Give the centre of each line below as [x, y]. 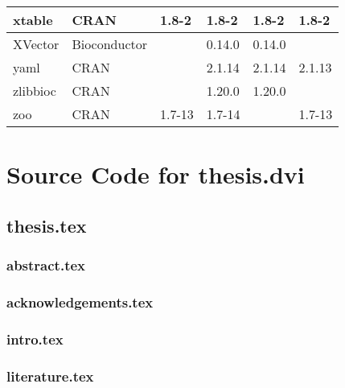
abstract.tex [46, 265]
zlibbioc [35, 91]
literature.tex [50, 376]
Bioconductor [110, 44]
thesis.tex [47, 225]
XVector [36, 44]
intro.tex [35, 338]
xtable [33, 20]
